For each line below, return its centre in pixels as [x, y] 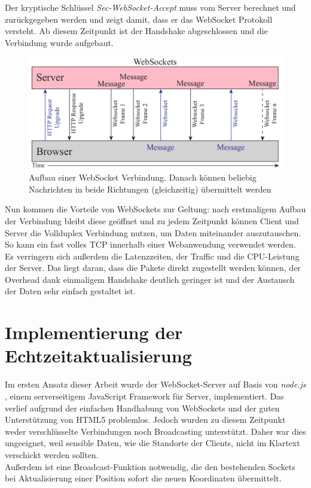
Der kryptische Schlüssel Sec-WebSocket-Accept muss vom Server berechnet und [150, 7]
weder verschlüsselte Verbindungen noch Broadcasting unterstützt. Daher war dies [155, 431]
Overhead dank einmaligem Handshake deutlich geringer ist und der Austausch [150, 279]
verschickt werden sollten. [52, 454]
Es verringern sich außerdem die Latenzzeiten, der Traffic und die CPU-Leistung [152, 256]
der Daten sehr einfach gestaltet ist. [70, 291]
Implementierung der [94, 332]
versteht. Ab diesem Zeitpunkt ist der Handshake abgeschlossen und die [136, 31]
